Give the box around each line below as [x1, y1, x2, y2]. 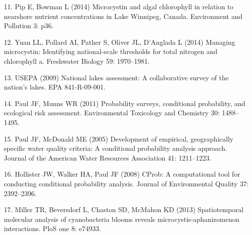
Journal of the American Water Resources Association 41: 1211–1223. [4, 152, 212, 163]
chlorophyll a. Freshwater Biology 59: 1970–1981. [4, 55, 150, 66]
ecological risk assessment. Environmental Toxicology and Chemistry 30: [4, 108, 220, 118]
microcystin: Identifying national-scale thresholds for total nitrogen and [4, 46, 218, 56]
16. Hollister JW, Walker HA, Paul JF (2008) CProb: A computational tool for [4, 169, 240, 179]
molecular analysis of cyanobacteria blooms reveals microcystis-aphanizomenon [4, 214, 240, 224]
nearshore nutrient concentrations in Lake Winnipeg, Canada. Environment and [4, 11, 243, 21]
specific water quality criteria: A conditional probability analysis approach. [4, 143, 227, 153]
